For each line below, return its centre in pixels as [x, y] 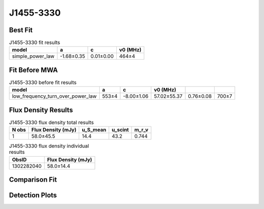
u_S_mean [94, 130]
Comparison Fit [33, 180]
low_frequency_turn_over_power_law [55, 96]
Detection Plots [33, 195]
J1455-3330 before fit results [43, 83]
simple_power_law [33, 56]
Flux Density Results [41, 110]
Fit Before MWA [33, 70]
